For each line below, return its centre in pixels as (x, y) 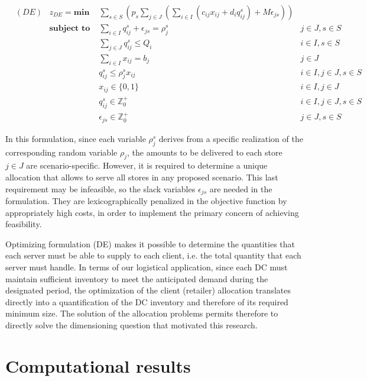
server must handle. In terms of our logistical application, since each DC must (147, 267)
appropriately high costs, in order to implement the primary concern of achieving (152, 212)
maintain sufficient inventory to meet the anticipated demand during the (137, 278)
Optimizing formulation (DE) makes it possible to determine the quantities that (150, 243)
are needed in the (241, 188)
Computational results (98, 365)
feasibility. (24, 224)
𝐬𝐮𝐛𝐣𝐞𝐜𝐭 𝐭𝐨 (70, 29)
